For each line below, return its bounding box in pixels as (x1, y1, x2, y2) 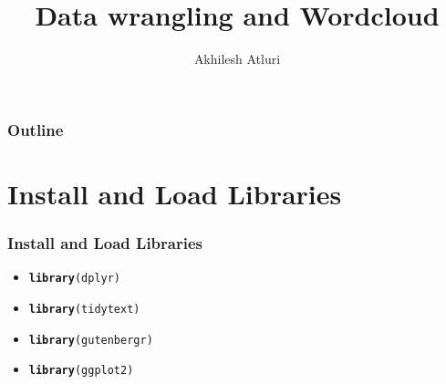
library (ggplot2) (28, 364, 134, 378)
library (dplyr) (28, 272, 121, 285)
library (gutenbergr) (28, 333, 153, 347)
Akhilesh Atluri (193, 49, 281, 68)
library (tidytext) (28, 302, 140, 316)
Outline (7, 118, 64, 140)
